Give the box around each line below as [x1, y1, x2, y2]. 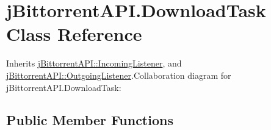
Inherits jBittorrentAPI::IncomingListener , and [6, 57, 182, 70]
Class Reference [6, 21, 142, 46]
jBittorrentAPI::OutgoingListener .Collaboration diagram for [6, 68, 231, 81]
